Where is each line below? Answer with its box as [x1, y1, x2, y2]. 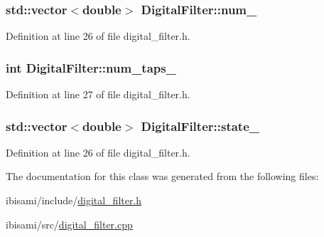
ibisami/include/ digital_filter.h [6, 193, 142, 208]
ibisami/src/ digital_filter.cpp [6, 216, 133, 231]
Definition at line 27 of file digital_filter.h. [6, 87, 190, 102]
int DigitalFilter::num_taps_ [6, 58, 176, 76]
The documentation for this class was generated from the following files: [6, 169, 319, 184]
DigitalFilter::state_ [141, 117, 259, 135]
